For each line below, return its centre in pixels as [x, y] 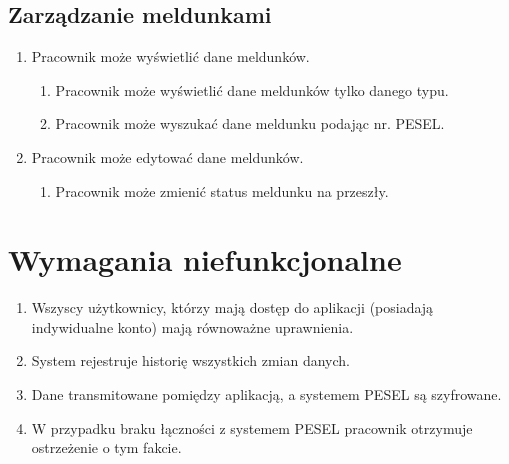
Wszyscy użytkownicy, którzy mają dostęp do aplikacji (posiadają [232, 307]
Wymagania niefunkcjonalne [205, 259]
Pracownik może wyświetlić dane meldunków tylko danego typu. [252, 89]
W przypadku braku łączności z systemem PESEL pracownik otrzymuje [252, 427]
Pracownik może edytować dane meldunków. [167, 156]
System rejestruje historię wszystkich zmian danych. [191, 360]
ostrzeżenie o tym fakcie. [106, 447]
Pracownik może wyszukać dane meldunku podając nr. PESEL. [250, 123]
